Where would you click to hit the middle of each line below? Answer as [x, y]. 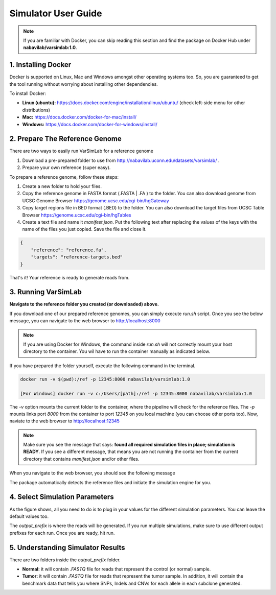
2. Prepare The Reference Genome [66, 139]
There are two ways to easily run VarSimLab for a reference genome [81, 151]
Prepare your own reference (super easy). [66, 168]
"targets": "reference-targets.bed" [77, 257]
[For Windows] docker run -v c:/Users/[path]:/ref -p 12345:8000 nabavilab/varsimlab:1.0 [136, 394]
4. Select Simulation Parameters [62, 497]
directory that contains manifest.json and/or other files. [82, 459]
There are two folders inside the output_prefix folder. [65, 560]
